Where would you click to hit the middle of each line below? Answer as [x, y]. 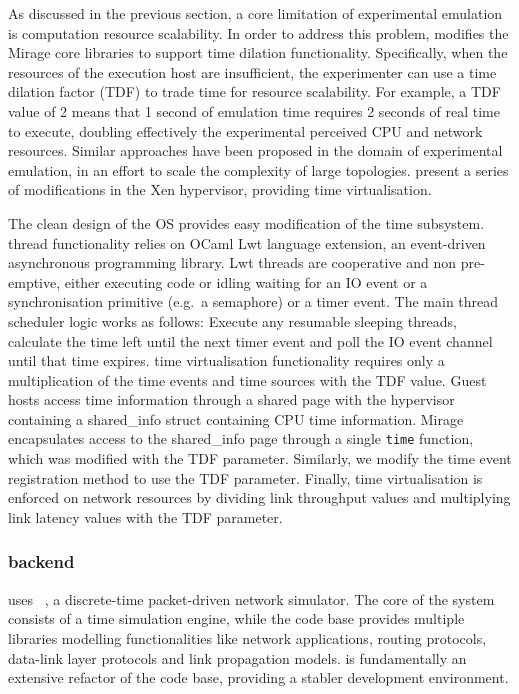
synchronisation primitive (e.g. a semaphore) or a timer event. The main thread [253, 301]
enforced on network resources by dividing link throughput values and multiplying [259, 497]
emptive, [34, 281]
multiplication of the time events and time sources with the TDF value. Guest [247, 379]
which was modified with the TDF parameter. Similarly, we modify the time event [260, 458]
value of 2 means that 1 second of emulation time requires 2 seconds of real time [254, 110]
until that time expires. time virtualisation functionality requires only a [226, 360]
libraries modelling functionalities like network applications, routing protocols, [247, 637]
